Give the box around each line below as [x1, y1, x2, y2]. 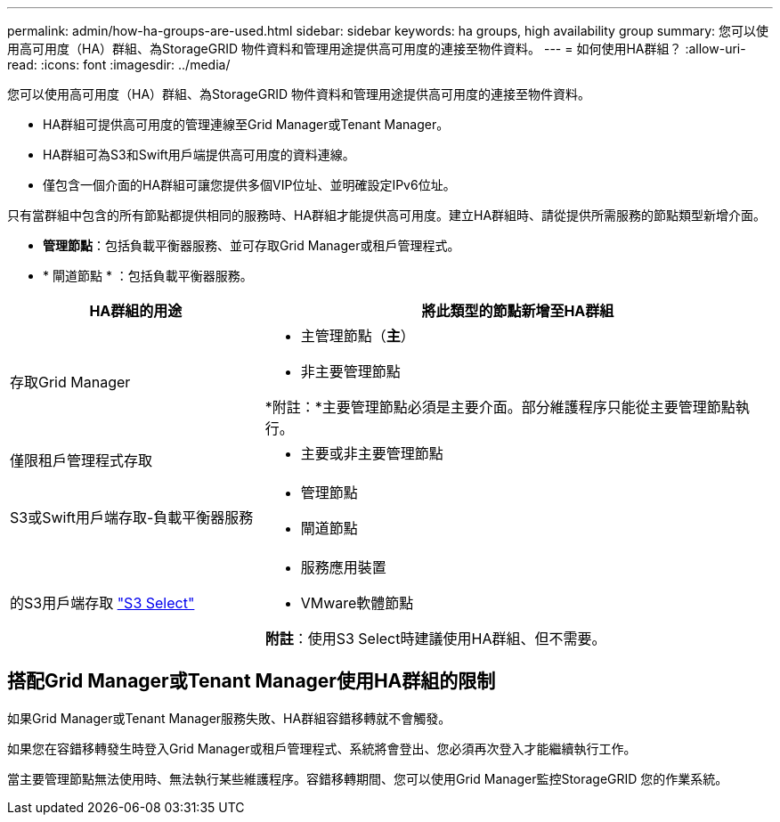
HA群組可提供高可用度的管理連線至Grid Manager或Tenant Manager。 [43, 117, 450, 132]
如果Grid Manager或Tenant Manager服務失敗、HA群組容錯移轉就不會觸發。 [7, 710, 451, 726]
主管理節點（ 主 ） [300, 327, 415, 345]
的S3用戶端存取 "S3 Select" [10, 594, 195, 612]
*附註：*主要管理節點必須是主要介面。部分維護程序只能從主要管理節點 [264, 398, 735, 416]
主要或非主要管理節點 [300, 444, 443, 462]
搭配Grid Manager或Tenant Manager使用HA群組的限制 [7, 670, 496, 693]
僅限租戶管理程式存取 [10, 452, 153, 469]
